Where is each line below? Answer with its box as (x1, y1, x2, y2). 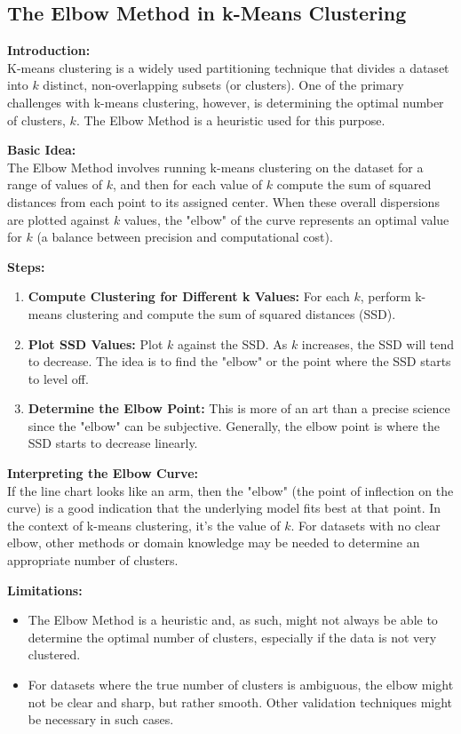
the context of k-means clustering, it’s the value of (7, 515, 281, 534)
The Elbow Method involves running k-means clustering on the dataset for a (7, 157, 424, 176)
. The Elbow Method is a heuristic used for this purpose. (76, 110, 385, 129)
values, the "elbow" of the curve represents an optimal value (123, 210, 449, 228)
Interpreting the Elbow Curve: (7, 464, 199, 483)
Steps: (7, 257, 45, 275)
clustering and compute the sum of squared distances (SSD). (66, 304, 396, 323)
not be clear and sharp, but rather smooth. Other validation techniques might (28, 692, 453, 711)
